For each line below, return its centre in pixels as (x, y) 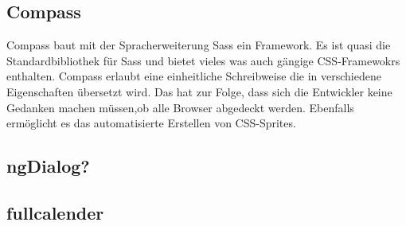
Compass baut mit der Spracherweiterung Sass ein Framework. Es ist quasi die (199, 45)
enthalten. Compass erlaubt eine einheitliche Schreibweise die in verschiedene (194, 76)
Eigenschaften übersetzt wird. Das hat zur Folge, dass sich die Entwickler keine (199, 91)
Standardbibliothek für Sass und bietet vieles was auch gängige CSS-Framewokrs (203, 60)
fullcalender (55, 212)
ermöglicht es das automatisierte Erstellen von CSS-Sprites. (151, 123)
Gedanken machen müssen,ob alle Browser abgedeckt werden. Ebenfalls (180, 107)
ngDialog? (48, 166)
